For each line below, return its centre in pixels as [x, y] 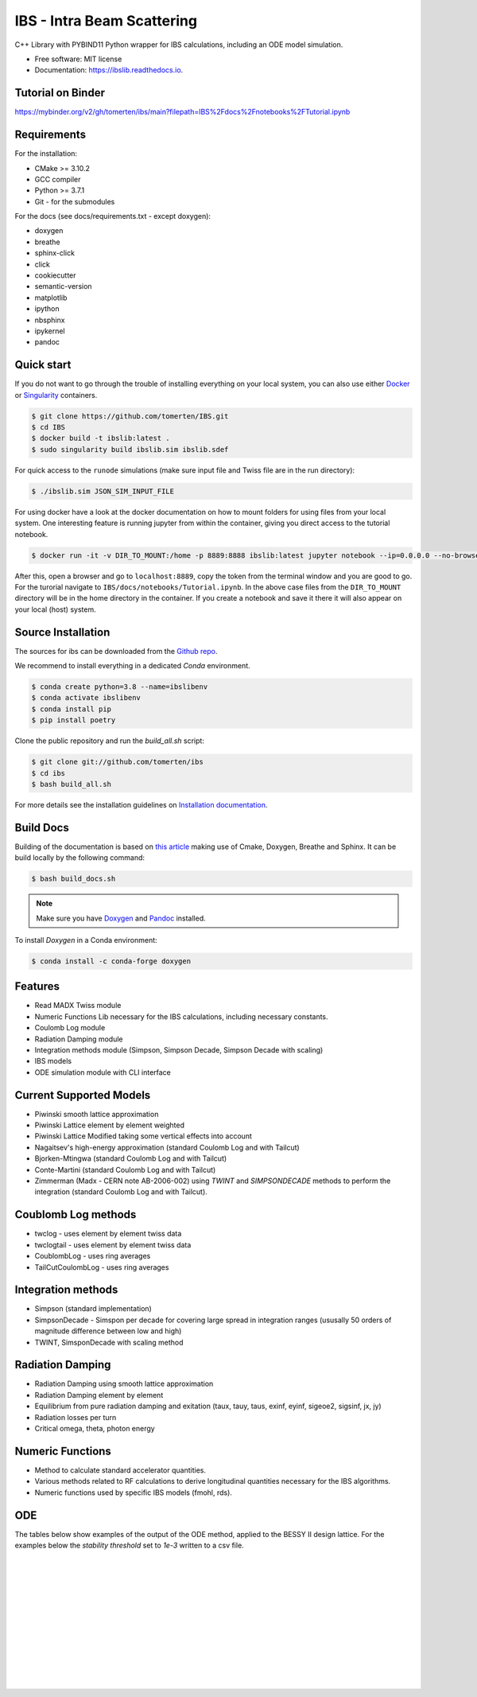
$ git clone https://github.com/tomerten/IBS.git [130, 416]
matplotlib [51, 298]
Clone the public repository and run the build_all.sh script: [109, 741]
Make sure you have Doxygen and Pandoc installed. [121, 918]
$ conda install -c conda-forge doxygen [111, 961]
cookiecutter [55, 275]
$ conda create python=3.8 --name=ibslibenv [120, 687]
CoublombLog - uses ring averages [93, 1256]
